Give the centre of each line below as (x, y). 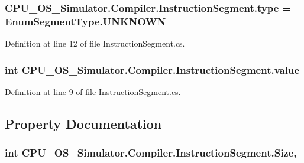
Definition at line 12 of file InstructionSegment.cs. (95, 43)
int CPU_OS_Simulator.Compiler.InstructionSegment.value (152, 69)
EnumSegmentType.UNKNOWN (85, 21)
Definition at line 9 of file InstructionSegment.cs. (93, 91)
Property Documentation (83, 123)
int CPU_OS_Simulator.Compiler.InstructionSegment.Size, (151, 153)
